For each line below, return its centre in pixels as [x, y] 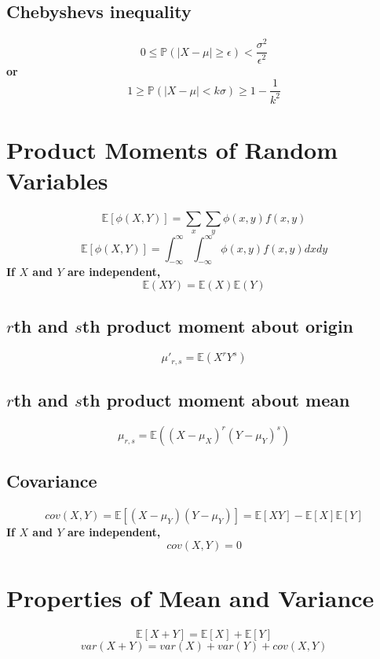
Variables [57, 180]
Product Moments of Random [172, 149]
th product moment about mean [216, 399]
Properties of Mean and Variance [190, 597]
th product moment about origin [218, 326]
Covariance [52, 481]
